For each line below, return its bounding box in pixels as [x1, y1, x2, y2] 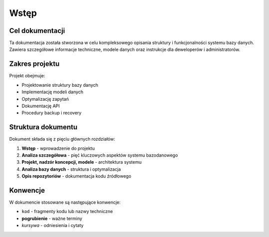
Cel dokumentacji [9, 26, 65, 35]
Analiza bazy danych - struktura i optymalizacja [21, 166, 121, 172]
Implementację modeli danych [21, 89, 84, 95]
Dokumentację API [21, 103, 60, 109]
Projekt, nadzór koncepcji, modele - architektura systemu [21, 159, 142, 165]
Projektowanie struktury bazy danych [21, 82, 99, 88]
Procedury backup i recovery [21, 110, 82, 116]
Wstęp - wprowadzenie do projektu [21, 145, 95, 151]
